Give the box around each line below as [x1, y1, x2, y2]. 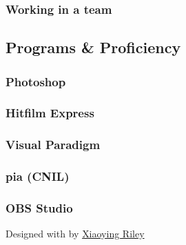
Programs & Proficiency [6, 37, 181, 58]
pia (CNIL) [6, 168, 70, 185]
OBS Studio [6, 199, 73, 216]
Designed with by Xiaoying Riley [6, 226, 145, 241]
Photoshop [6, 72, 66, 90]
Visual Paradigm [6, 136, 101, 153]
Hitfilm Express [6, 104, 94, 121]
